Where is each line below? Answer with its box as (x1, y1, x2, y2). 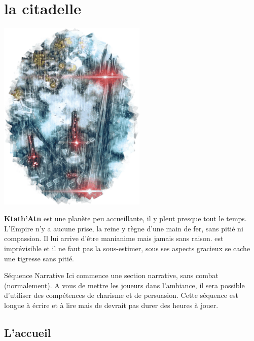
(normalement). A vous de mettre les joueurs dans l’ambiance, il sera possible (4, 280, 245, 290)
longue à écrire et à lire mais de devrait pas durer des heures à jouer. (4, 300, 219, 310)
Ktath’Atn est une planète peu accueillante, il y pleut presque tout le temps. (4, 213, 247, 224)
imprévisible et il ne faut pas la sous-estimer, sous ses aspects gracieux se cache (4, 243, 250, 254)
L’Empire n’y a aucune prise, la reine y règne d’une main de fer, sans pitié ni (4, 223, 243, 233)
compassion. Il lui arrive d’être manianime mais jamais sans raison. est (4, 233, 224, 244)
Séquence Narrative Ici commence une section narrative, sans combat (4, 270, 219, 281)
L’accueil (4, 324, 51, 340)
